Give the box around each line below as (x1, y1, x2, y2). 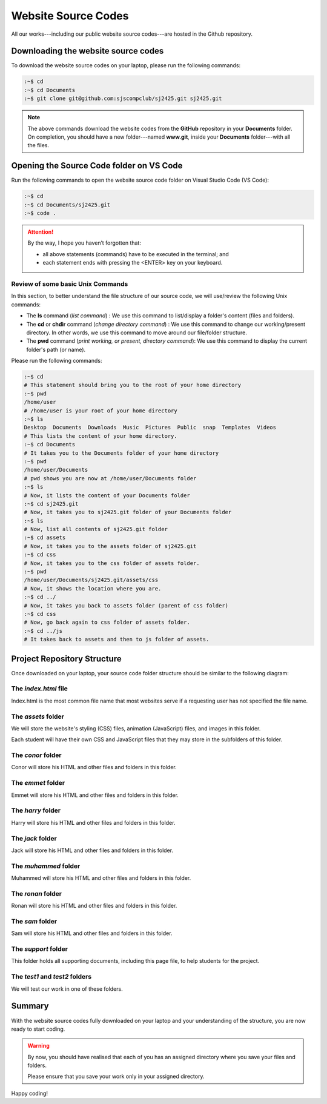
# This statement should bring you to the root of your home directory (24, 382, 242, 389)
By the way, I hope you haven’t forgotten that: (27, 239, 142, 246)
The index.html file (11, 684, 68, 693)
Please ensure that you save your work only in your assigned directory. (27, 1073, 205, 1080)
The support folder (11, 945, 68, 953)
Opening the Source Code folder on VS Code (11, 160, 183, 171)
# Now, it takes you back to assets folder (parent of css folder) (24, 602, 229, 609)
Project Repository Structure (11, 653, 122, 664)
